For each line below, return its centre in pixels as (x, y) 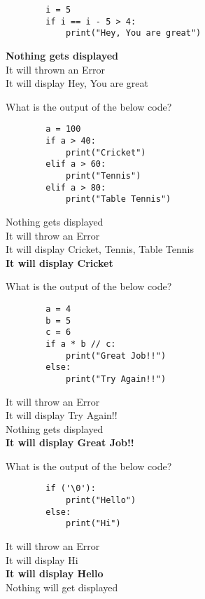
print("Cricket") (106, 152)
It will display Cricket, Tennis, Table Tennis (100, 249)
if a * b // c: (81, 344)
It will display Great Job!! (70, 442)
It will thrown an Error (55, 69)
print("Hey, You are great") (133, 33)
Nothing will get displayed (62, 587)
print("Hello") (101, 501)
